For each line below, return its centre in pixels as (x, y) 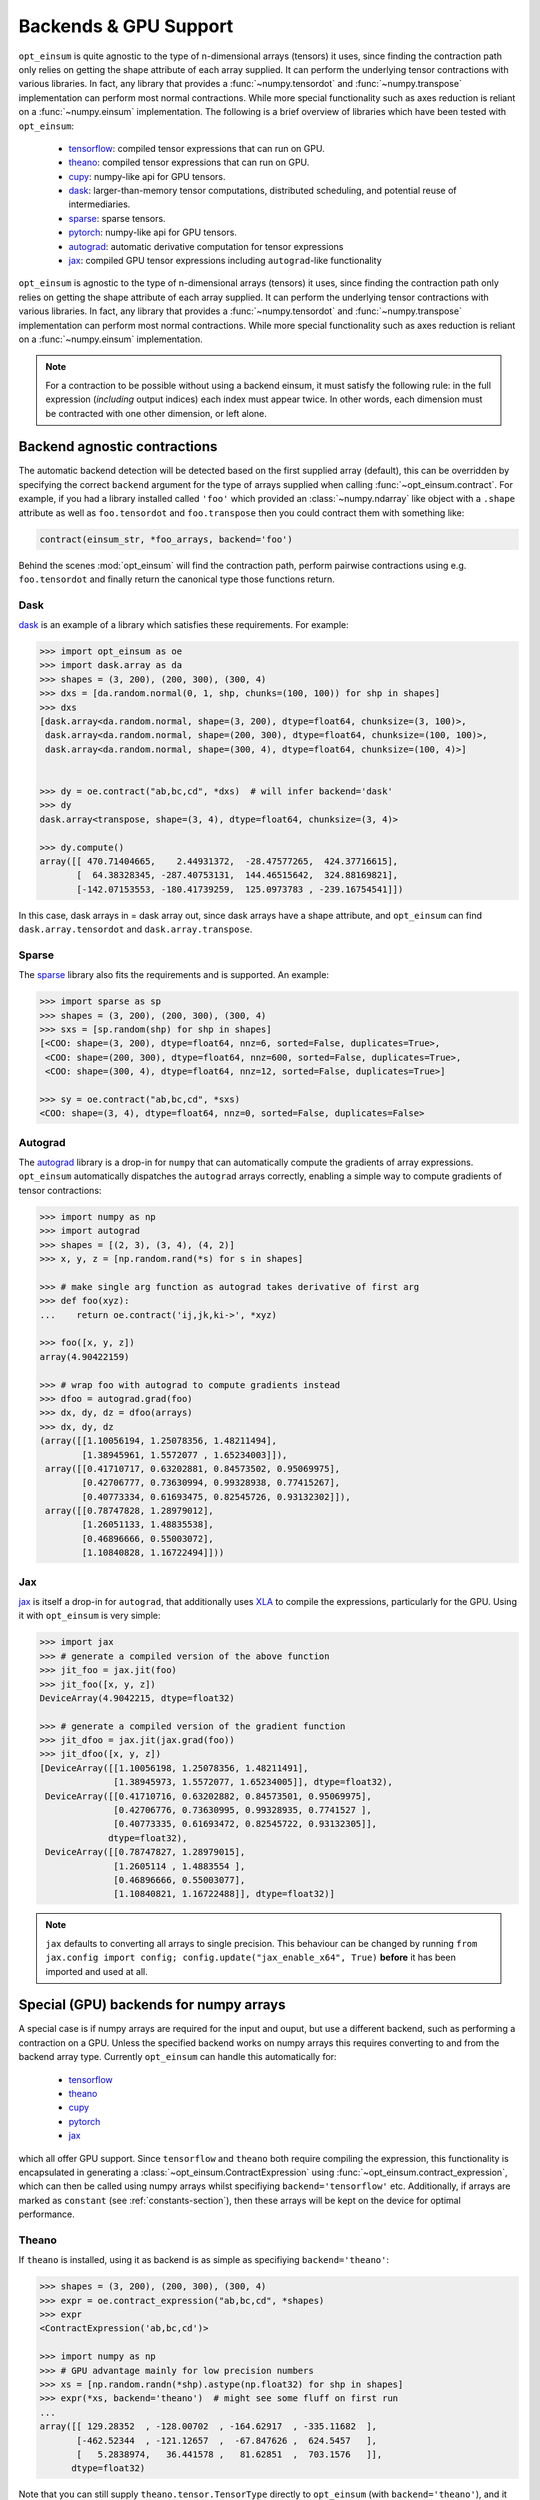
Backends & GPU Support (126, 26)
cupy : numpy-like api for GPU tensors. (147, 176)
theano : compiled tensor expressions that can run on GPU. (189, 162)
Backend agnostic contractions (118, 446)
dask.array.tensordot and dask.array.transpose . (135, 929)
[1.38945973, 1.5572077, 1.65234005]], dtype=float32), (253, 1782)
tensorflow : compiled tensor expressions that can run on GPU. (196, 148)
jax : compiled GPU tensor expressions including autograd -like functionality (225, 261)
